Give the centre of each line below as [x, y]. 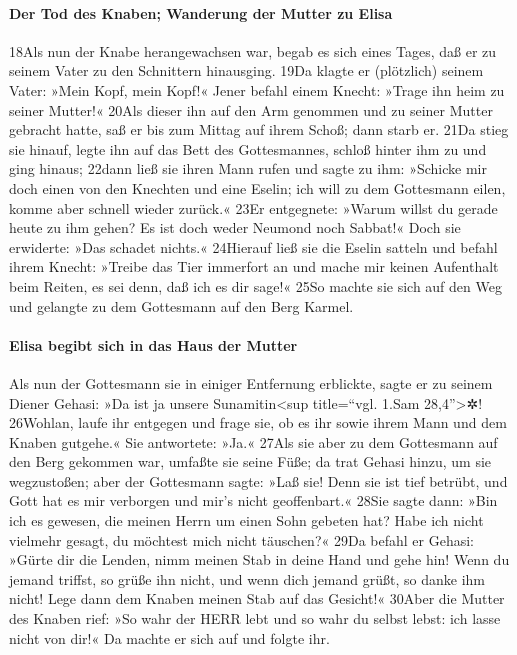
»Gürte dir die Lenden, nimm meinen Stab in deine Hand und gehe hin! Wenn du [259, 559]
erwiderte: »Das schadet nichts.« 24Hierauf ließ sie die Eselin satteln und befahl [253, 246]
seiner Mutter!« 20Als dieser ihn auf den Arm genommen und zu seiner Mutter [251, 109]
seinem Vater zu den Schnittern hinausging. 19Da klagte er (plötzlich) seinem [246, 70]
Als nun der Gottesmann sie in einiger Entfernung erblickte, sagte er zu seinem [251, 382]
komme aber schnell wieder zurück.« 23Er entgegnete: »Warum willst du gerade [253, 207]
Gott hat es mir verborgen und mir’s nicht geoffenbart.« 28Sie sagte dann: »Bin [253, 500]
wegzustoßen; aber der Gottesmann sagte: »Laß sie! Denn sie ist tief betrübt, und [258, 480]
